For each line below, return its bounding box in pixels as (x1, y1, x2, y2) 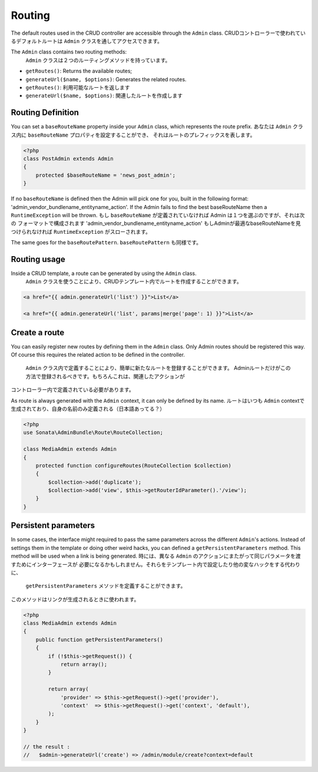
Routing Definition (11, 108, 79, 118)
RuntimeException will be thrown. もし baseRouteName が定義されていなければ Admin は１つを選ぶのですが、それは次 (11, 211, 305, 218)
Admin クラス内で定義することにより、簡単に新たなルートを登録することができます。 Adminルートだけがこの (25, 365, 291, 372)
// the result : (23, 743, 71, 750)
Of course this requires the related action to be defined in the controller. (11, 351, 185, 359)
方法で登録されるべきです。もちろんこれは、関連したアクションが (25, 373, 185, 380)
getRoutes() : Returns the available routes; (25, 68, 132, 75)
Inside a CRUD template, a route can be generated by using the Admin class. (11, 270, 197, 277)
